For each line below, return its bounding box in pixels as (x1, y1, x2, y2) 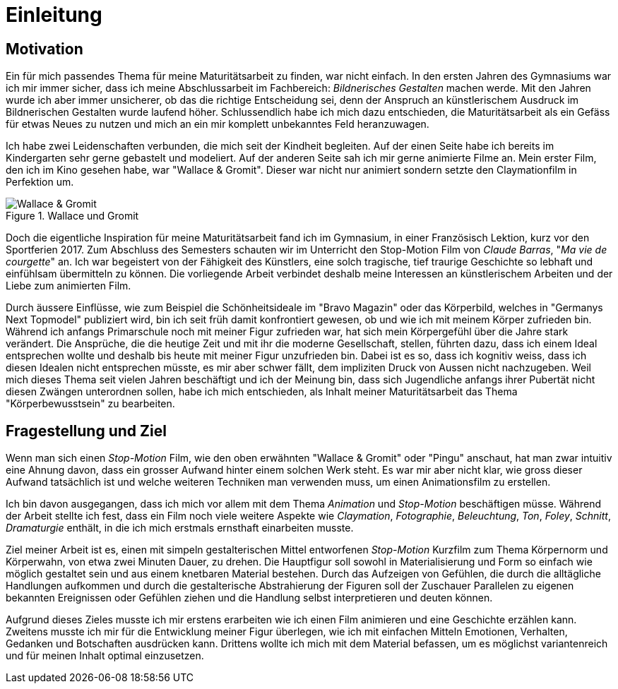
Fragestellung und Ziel (6, 421, 167, 440)
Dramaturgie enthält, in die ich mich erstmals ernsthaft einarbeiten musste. (6, 522, 354, 534)
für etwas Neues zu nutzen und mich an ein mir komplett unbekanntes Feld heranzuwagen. (6, 118, 429, 131)
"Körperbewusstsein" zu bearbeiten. (6, 397, 175, 410)
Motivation (6, 40, 83, 58)
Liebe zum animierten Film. (6, 280, 131, 292)
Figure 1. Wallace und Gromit (6, 210, 139, 222)
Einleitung (6, 3, 102, 27)
